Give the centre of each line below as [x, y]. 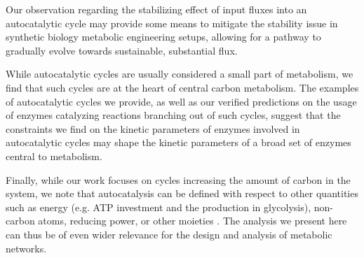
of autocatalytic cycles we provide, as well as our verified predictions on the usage [181, 101]
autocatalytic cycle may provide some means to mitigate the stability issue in [172, 23]
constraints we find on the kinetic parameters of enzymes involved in [153, 128]
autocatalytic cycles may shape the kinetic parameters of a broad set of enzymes [178, 142]
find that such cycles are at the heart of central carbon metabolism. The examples [182, 87]
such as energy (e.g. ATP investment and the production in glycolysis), [159, 207]
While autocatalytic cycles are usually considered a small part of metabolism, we [180, 74]
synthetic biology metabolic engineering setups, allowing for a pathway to [163, 37]
